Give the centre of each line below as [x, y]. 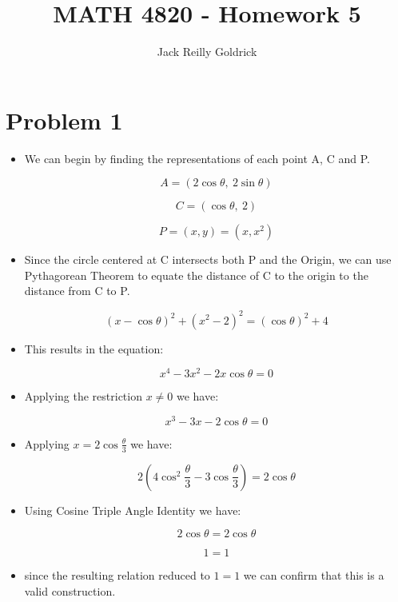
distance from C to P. [77, 291]
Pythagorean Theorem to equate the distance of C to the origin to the [196, 275]
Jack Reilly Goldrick [207, 52]
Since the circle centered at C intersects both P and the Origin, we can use [208, 259]
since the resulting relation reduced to [117, 575]
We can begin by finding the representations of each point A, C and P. [197, 158]
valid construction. [70, 590]
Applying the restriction [83, 396]
